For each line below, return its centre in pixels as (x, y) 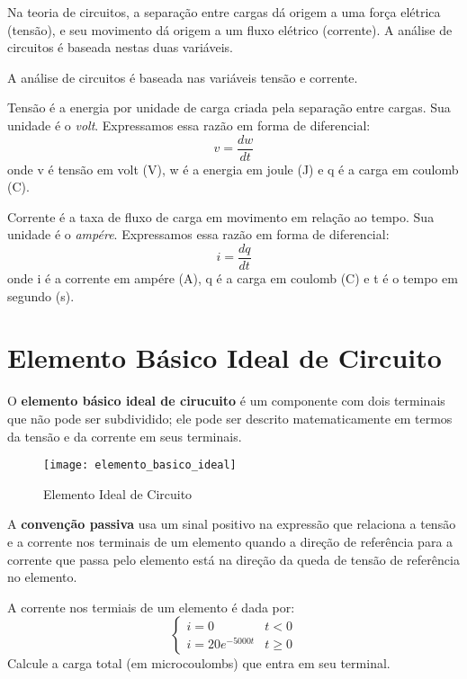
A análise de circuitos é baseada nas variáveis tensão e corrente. (183, 77)
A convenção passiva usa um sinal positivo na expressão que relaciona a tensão (232, 524)
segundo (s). (41, 295)
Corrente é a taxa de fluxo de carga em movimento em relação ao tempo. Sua (221, 216)
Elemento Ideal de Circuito (118, 493)
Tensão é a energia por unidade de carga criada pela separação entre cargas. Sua (229, 107)
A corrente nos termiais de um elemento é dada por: (151, 607)
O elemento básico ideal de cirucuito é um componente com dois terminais (226, 401)
